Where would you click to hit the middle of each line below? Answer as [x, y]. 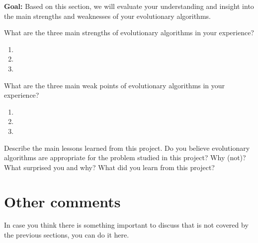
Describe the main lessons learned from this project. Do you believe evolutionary [127, 148]
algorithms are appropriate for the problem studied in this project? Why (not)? [125, 157]
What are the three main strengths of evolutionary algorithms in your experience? [129, 32]
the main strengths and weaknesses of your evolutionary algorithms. [107, 16]
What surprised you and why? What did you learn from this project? [109, 167]
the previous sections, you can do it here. [67, 235]
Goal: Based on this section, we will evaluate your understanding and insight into [129, 6]
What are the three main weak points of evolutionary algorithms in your [115, 85]
